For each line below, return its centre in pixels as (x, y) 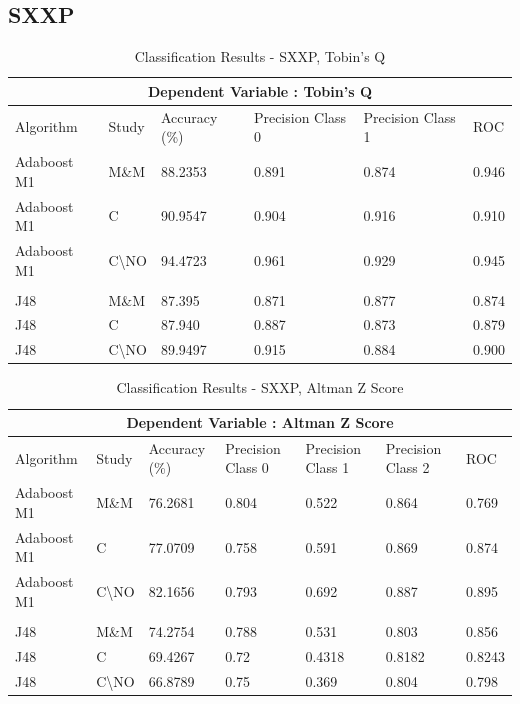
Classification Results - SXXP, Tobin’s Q (260, 56)
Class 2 (407, 467)
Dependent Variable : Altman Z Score (260, 422)
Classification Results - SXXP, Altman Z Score (260, 387)
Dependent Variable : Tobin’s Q (260, 90)
